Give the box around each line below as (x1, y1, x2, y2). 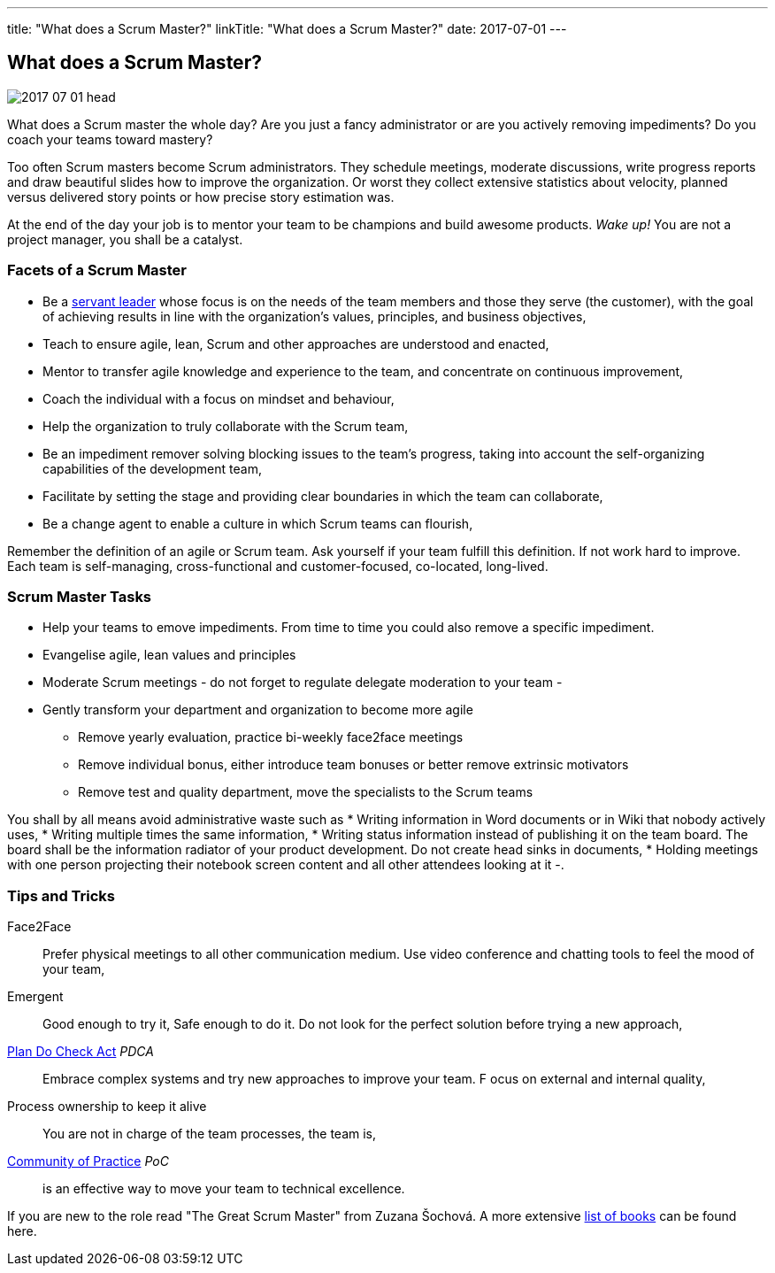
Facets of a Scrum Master (7, 261, 188, 280)
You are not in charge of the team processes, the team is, (42, 1126, 377, 1142)
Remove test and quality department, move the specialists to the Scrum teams (78, 784, 533, 800)
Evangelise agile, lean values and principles (42, 647, 296, 663)
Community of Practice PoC (7, 1153, 169, 1169)
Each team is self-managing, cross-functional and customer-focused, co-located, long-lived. (7, 558, 549, 574)
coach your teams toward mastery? (7, 131, 213, 147)
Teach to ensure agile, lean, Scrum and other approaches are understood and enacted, (42, 336, 549, 351)
